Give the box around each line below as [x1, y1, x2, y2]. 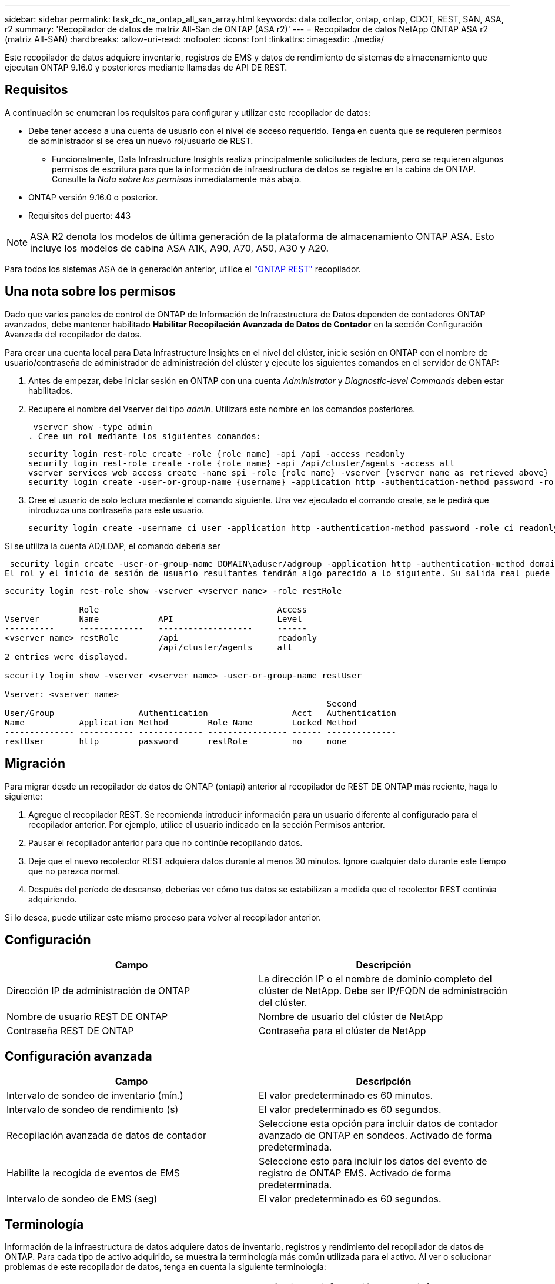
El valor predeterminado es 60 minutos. [259, 1089, 433, 1102]
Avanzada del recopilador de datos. [5, 329, 142, 339]
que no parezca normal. [28, 865, 121, 876]
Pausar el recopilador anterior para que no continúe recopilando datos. [28, 837, 303, 848]
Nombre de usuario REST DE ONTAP [6, 1011, 168, 1023]
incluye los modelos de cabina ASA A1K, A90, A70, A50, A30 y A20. [30, 242, 329, 254]
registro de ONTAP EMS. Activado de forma [259, 1167, 452, 1179]
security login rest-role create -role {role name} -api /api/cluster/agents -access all [28, 458, 454, 468]
